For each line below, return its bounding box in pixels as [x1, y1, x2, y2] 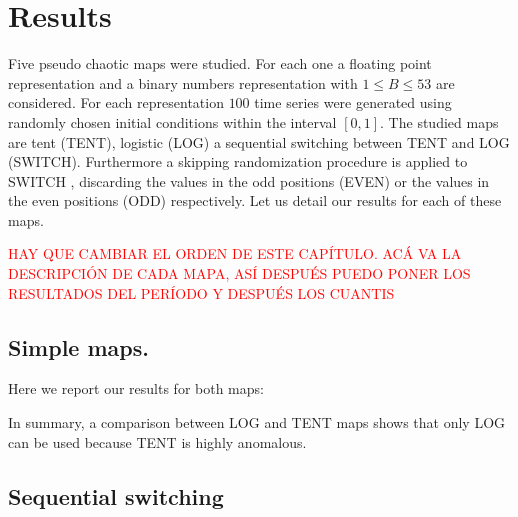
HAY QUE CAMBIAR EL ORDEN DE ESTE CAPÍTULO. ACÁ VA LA [8, 243, 462, 264]
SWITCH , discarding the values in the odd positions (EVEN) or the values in [8, 170, 490, 191]
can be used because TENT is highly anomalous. [8, 431, 307, 452]
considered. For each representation [8, 92, 224, 113]
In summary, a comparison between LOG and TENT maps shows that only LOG [8, 412, 506, 433]
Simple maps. [8, 331, 149, 362]
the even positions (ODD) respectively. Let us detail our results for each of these [8, 190, 502, 211]
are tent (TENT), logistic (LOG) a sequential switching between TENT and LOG [8, 131, 510, 152]
